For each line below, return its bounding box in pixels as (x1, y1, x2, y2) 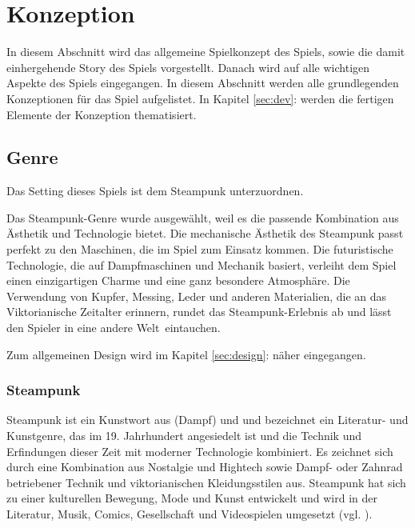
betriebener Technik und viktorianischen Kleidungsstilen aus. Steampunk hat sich (6, 474, 406, 490)
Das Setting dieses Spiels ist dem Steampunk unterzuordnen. (6, 182, 304, 199)
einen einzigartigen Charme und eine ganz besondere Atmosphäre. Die (6, 272, 350, 289)
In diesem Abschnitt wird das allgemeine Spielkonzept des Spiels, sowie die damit (6, 43, 405, 60)
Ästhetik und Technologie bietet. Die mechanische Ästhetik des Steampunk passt (6, 225, 404, 242)
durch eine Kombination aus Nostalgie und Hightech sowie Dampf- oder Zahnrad (6, 458, 403, 475)
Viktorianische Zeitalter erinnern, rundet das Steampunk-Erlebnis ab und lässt (6, 303, 392, 320)
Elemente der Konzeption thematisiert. (6, 106, 197, 122)
